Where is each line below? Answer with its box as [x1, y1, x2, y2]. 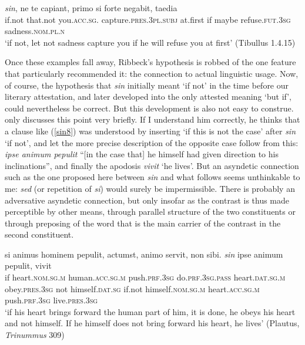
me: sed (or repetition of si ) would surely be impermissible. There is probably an [5, 182, 295, 194]
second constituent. [5, 228, 74, 241]
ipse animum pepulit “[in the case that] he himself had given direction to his [5, 148, 279, 160]
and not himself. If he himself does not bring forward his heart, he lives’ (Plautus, [5, 317, 300, 329]
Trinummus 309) [5, 329, 65, 341]
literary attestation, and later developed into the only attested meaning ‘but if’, [5, 90, 291, 103]
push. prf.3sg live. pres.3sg [5, 294, 98, 306]
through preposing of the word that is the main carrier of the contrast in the [5, 217, 281, 229]
